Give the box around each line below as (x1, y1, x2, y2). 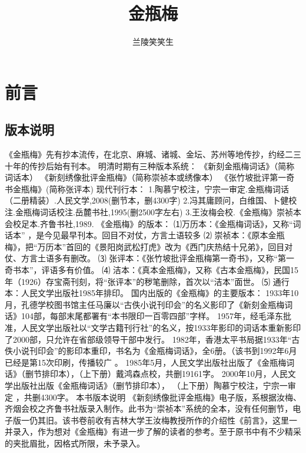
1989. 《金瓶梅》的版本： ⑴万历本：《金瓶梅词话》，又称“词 (75, 217, 301, 229)
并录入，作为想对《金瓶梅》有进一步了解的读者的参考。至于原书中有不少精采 (5, 425, 301, 438)
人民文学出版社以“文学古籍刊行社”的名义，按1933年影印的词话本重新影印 (21, 321, 301, 334)
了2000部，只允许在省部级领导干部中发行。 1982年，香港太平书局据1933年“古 (5, 333, 300, 345)
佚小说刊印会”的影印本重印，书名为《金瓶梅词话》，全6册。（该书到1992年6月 (5, 344, 297, 357)
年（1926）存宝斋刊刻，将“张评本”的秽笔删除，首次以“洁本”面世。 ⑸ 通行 (5, 275, 290, 287)
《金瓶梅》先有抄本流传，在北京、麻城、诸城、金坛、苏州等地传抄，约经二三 (5, 148, 301, 160)
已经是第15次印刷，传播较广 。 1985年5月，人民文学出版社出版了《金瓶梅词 (5, 356, 295, 368)
